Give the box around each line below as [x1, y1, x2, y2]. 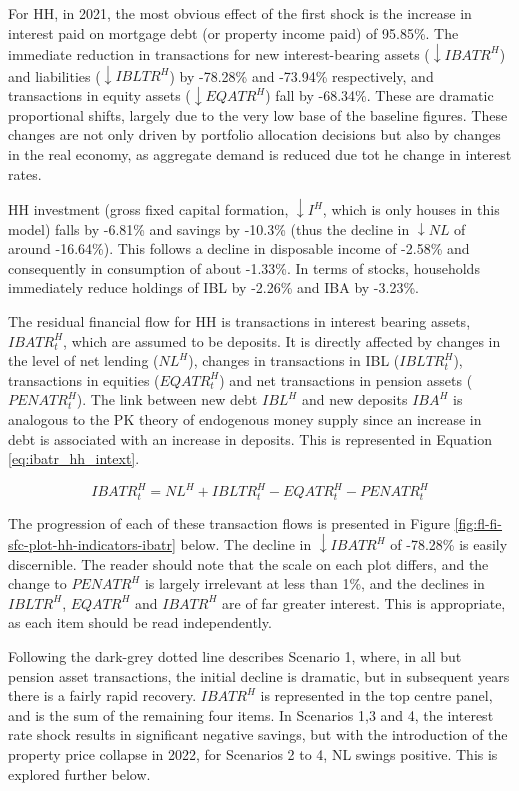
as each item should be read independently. [8, 612, 272, 633]
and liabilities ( [8, 65, 101, 86]
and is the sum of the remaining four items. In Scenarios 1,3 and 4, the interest [8, 704, 494, 725]
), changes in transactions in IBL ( [188, 350, 400, 371]
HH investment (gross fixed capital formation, [8, 199, 289, 219]
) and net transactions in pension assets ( [219, 369, 473, 390]
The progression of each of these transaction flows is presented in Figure [8, 512, 450, 533]
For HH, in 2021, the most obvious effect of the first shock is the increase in [8, 3, 472, 23]
